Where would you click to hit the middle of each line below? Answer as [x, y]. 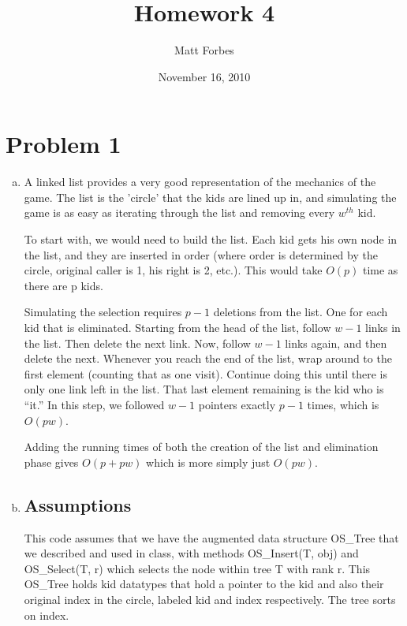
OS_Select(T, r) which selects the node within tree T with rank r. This [197, 568]
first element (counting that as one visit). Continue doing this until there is [205, 373]
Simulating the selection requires [103, 312]
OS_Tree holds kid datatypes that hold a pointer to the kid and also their [204, 584]
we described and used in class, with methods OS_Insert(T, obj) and [191, 553]
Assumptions [78, 504]
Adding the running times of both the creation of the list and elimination [201, 447]
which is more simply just [208, 462]
